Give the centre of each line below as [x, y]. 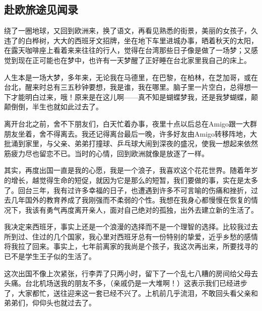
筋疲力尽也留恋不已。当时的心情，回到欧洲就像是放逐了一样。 [106, 153]
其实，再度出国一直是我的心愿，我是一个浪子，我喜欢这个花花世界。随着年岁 [131, 170]
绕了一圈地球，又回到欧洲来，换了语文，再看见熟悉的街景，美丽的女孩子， [127, 30]
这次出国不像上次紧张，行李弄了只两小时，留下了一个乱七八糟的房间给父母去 [131, 273]
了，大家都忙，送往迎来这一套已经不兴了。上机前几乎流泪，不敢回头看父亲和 [131, 293]
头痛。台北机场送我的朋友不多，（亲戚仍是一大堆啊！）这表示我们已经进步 [126, 283]
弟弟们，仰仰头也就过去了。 [50, 303]
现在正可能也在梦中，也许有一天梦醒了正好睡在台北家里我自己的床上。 [134, 60]
